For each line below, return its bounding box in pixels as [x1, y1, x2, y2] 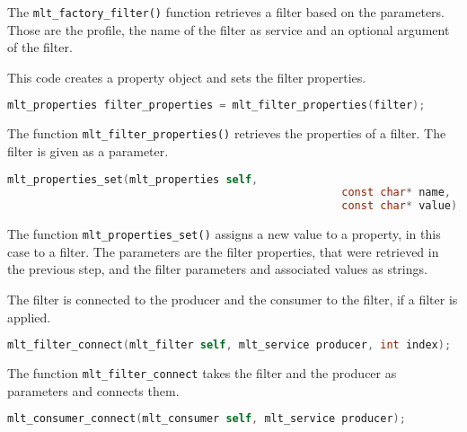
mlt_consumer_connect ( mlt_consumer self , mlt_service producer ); [7, 412, 406, 426]
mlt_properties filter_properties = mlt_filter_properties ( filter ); [7, 99, 426, 112]
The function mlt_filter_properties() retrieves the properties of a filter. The [7, 124, 446, 143]
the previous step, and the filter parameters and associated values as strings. [7, 260, 427, 278]
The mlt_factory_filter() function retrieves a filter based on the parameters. [7, 3, 445, 21]
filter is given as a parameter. [7, 141, 169, 160]
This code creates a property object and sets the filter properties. [7, 67, 366, 86]
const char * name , [341, 186, 452, 199]
